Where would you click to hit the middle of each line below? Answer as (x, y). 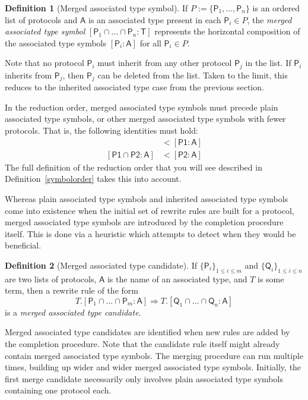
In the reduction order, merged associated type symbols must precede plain (142, 107)
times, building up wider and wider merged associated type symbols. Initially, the (153, 367)
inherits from (28, 75)
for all (150, 42)
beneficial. (23, 245)
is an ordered (276, 8)
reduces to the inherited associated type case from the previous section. (134, 87)
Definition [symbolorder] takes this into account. (93, 179)
